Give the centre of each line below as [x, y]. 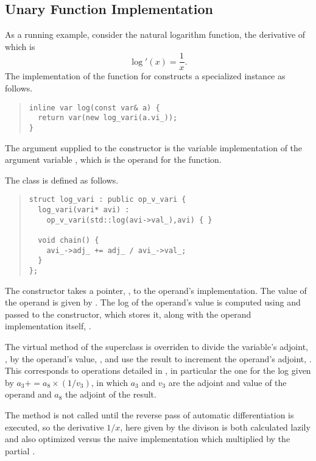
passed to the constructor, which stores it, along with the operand [128, 314]
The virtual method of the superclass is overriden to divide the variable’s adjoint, [156, 347]
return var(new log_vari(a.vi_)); [108, 118]
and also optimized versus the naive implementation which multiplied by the [148, 439]
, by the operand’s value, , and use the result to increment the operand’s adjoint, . [158, 358]
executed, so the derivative [54, 427]
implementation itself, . [48, 326]
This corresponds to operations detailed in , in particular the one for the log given [158, 370]
